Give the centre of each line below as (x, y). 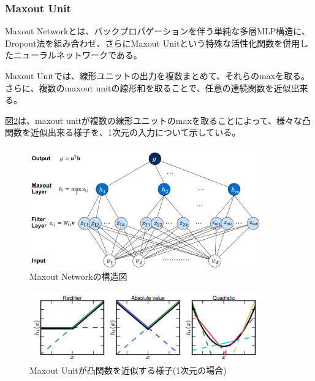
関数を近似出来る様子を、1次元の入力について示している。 (123, 132)
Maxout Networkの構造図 (78, 276)
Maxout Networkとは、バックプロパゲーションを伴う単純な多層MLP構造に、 (157, 31)
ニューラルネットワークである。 (78, 55)
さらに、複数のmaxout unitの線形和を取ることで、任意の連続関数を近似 (148, 87)
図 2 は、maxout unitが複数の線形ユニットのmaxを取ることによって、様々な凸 (158, 120)
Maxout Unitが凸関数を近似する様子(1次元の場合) (128, 370)
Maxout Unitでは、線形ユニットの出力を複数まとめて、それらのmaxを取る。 (157, 75)
